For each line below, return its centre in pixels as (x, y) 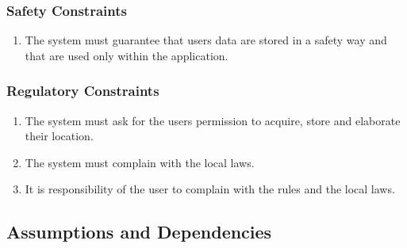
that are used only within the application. (127, 55)
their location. (59, 136)
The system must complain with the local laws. (140, 162)
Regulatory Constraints (83, 91)
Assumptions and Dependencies (139, 232)
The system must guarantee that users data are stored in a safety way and (206, 40)
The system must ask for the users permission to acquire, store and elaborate (213, 120)
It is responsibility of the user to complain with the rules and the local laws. (210, 189)
